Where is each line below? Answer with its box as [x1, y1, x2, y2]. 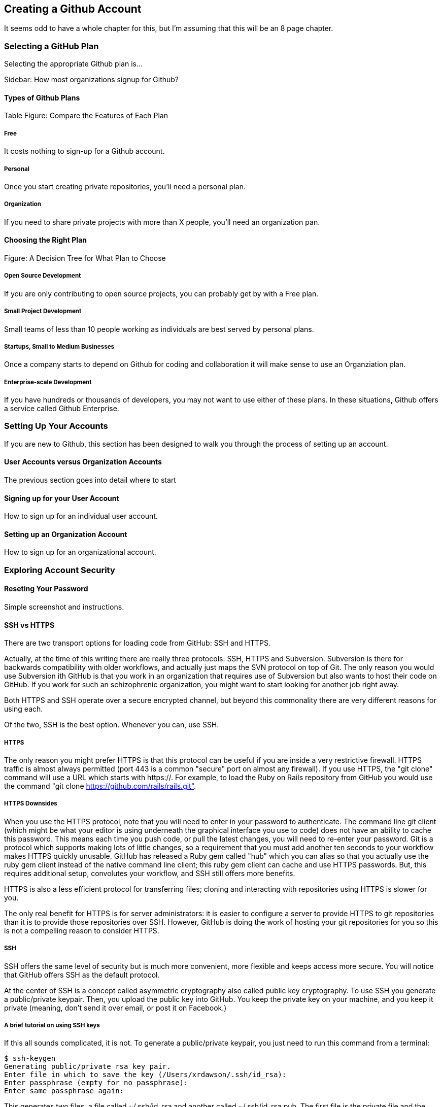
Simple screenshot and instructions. [4, 602, 124, 612]
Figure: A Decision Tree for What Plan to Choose [4, 253, 166, 262]
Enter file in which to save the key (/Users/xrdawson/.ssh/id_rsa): [4, 1070, 287, 1079]
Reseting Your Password [4, 584, 88, 593]
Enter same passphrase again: [4, 1087, 124, 1095]
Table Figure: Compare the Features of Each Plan [4, 111, 168, 120]
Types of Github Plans [4, 93, 80, 102]
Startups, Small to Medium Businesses [4, 343, 115, 350]
